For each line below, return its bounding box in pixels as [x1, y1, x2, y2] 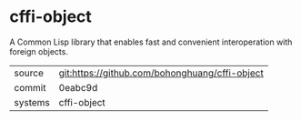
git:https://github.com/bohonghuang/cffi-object [58, 66, 264, 79]
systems [14, 96, 50, 108]
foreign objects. [9, 45, 68, 56]
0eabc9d [58, 81, 98, 94]
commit [14, 81, 46, 94]
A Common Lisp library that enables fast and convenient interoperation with [9, 36, 293, 47]
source [14, 66, 44, 79]
